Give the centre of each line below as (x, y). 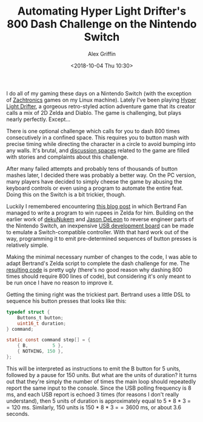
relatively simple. (27, 245)
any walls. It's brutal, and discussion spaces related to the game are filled (98, 150)
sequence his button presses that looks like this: (66, 301)
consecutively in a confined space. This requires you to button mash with (98, 137)
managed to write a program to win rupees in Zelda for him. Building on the (100, 213)
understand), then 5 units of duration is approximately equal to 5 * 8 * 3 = (99, 401)
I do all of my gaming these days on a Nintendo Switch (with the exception (99, 93)
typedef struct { (28, 312)
